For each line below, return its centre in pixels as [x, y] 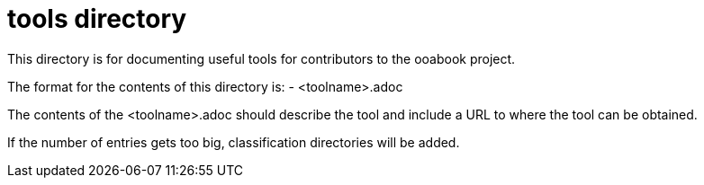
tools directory [97, 19]
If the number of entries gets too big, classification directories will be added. [234, 142]
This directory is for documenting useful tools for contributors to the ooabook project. [262, 58]
